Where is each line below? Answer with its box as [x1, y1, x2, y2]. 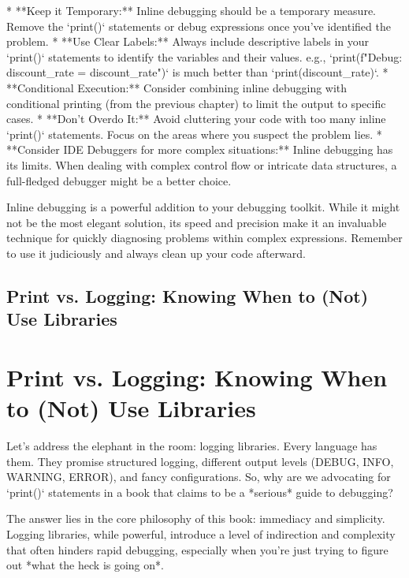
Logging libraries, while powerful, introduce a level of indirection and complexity [6, 525, 396, 542]
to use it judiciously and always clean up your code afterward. [6, 244, 306, 261]
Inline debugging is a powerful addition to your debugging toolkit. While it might [6, 199, 400, 215]
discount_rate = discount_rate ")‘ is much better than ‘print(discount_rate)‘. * [6, 64, 389, 80]
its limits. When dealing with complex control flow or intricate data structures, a [6, 156, 397, 173]
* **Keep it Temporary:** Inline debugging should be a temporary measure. [6, 2, 376, 18]
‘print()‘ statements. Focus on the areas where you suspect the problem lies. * [6, 125, 382, 142]
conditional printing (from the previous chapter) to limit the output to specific [6, 95, 386, 111]
